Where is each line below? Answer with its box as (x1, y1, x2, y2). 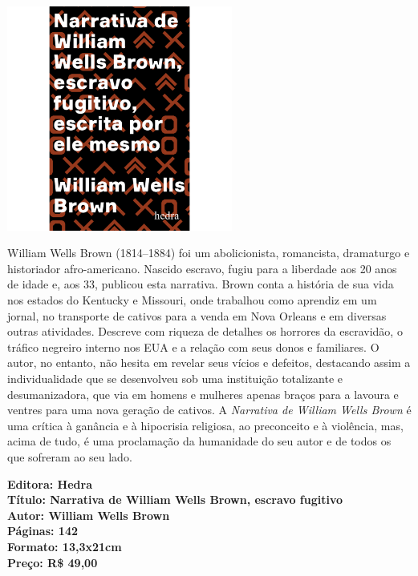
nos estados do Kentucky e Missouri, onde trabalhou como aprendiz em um (7, 292, 377, 308)
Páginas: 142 (7, 522, 79, 539)
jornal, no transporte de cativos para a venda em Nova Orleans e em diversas (7, 307, 387, 324)
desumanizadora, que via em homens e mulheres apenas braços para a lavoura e (7, 385, 399, 402)
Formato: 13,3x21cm (7, 538, 122, 554)
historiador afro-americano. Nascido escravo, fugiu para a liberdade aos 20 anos (7, 260, 397, 276)
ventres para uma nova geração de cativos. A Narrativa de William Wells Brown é (7, 401, 412, 418)
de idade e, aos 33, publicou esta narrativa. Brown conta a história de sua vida (7, 276, 394, 292)
